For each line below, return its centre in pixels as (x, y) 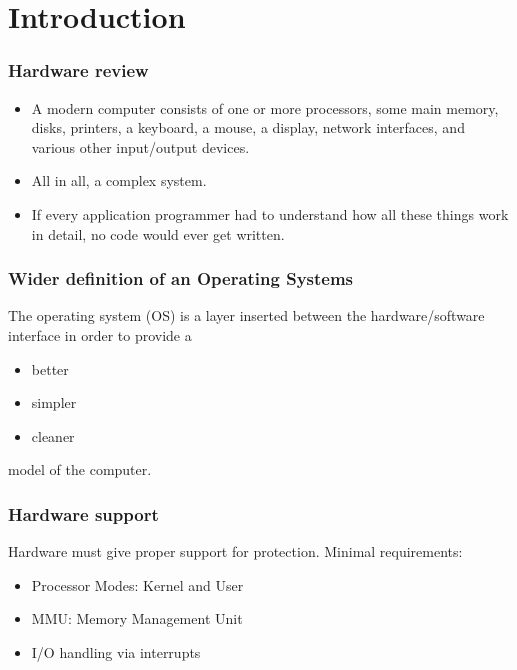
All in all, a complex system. (119, 180)
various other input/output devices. (140, 146)
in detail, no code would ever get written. (158, 233)
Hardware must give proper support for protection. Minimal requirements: (235, 551)
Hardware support (83, 513)
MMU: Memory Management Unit (137, 618)
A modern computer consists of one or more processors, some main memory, (265, 107)
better (50, 368)
